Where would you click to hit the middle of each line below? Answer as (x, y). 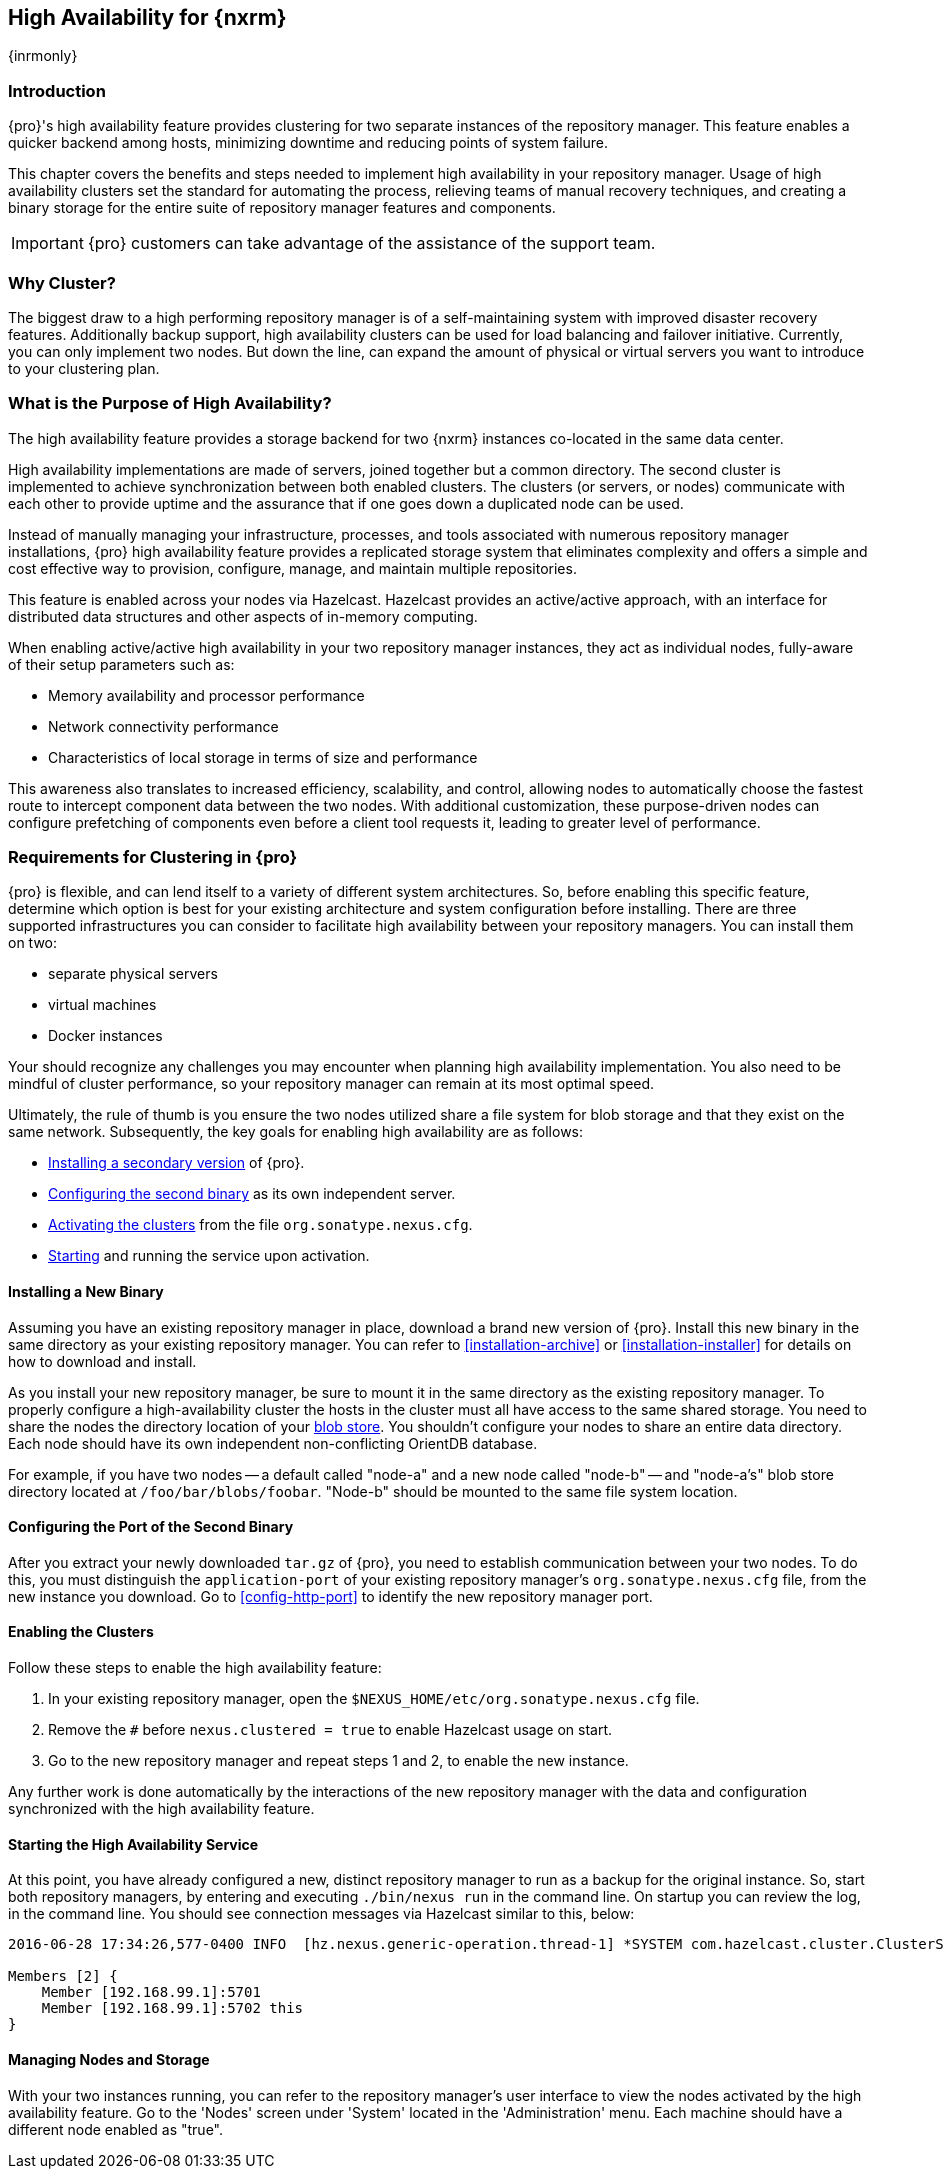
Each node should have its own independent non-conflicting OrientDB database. (273, 1443)
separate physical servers (133, 974)
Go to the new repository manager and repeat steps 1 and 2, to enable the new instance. (338, 1761)
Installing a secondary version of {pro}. (176, 1163)
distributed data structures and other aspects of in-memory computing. (243, 616)
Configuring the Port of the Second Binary (151, 1527)
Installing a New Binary (86, 1292)
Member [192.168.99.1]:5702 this (172, 2008)
